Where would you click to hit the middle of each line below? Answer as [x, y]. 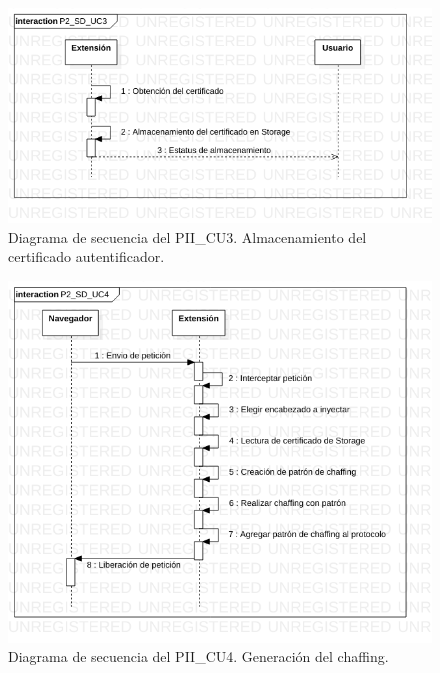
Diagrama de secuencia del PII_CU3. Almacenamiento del [187, 236]
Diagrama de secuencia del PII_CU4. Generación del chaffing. [198, 656]
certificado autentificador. [86, 256]
